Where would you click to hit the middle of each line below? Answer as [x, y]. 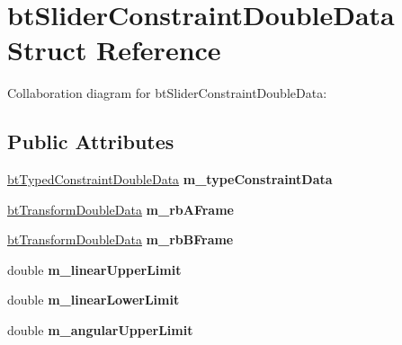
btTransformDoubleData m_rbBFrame [121, 239]
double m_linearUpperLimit [94, 269]
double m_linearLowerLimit [94, 300]
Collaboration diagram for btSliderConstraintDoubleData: [167, 93]
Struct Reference [114, 50]
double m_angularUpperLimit [100, 330]
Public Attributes [91, 142]
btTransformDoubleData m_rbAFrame [121, 209]
